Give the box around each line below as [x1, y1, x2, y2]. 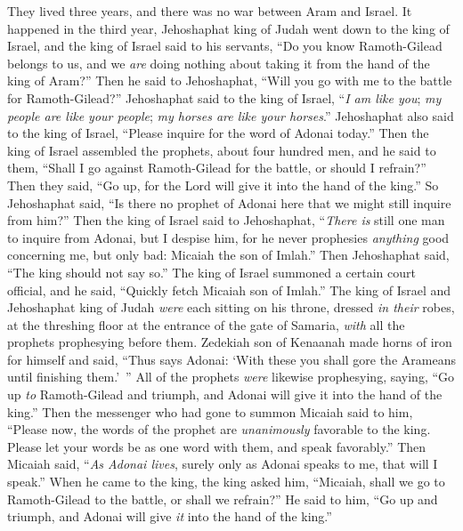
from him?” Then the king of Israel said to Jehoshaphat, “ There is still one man [7, 211, 445, 229]
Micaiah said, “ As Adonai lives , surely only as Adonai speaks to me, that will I [7, 455, 438, 473]
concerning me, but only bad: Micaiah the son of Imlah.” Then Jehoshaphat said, [7, 245, 450, 264]
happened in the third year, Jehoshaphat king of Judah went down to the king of [7, 19, 450, 37]
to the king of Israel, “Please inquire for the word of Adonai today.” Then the [7, 124, 429, 142]
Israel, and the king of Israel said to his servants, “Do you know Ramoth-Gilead [7, 36, 443, 55]
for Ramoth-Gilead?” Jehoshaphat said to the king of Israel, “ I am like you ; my [7, 88, 442, 107]
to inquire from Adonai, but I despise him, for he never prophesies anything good [7, 228, 450, 246]
